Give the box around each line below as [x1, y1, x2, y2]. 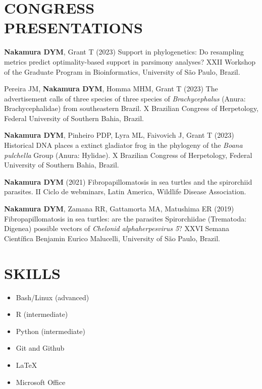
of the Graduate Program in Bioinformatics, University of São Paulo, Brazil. [4, 66, 240, 77]
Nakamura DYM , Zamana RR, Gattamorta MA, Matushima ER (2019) [4, 203, 234, 214]
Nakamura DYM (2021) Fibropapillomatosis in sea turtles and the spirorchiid [4, 176, 252, 187]
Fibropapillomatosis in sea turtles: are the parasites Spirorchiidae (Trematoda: [4, 213, 247, 224]
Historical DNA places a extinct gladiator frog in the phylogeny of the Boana [4, 140, 243, 150]
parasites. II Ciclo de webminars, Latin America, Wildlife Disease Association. [4, 186, 246, 197]
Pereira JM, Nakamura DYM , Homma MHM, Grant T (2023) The [4, 83, 218, 94]
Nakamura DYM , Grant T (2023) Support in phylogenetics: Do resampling [4, 46, 244, 57]
